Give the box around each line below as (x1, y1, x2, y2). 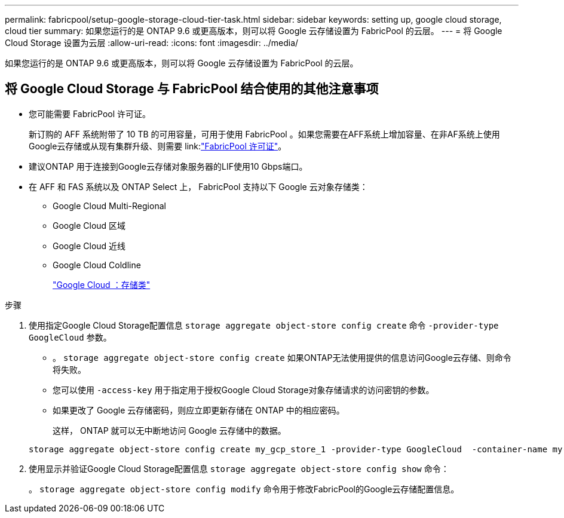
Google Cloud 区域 (53, 220, 126, 231)
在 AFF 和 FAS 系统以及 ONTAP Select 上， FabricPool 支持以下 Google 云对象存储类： (29, 181, 368, 192)
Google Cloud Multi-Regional (53, 200, 166, 211)
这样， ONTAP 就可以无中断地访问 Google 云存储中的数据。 (53, 425, 286, 436)
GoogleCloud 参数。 (29, 332, 112, 342)
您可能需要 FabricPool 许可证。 (29, 108, 151, 119)
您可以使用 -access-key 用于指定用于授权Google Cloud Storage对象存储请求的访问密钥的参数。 (53, 384, 434, 395)
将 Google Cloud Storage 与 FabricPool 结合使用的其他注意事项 (5, 81, 379, 97)
